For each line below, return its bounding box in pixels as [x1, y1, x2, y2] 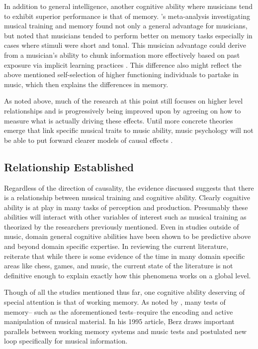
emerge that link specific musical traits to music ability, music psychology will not [4, 125, 254, 135]
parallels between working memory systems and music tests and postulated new [4, 326, 247, 336]
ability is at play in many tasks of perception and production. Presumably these [4, 202, 248, 212]
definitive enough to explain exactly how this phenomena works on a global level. [4, 270, 251, 280]
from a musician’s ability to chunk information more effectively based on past [4, 49, 240, 60]
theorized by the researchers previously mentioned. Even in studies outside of [4, 221, 239, 232]
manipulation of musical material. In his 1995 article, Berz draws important [4, 316, 235, 327]
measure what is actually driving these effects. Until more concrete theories [4, 115, 233, 125]
